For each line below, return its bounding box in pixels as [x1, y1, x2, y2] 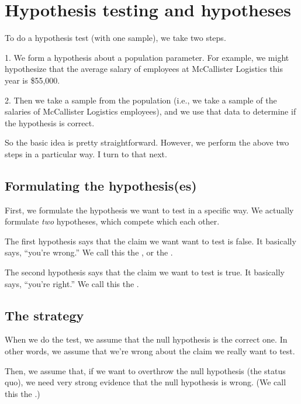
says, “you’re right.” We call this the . [5, 277, 139, 289]
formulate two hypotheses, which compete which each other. [5, 215, 220, 227]
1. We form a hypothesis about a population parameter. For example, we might [5, 51, 289, 63]
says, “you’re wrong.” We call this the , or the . [5, 246, 173, 258]
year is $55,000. [5, 74, 60, 86]
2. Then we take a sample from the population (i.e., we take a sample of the [5, 94, 277, 106]
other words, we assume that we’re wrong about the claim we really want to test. [5, 345, 295, 357]
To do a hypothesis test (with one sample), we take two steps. [5, 32, 226, 44]
